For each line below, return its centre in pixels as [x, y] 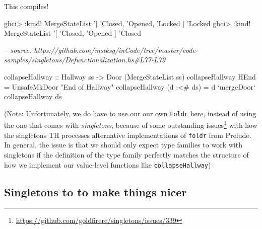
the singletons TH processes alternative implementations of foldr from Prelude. [128, 135]
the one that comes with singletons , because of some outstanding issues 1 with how [131, 124]
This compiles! [26, 6]
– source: [18, 50]
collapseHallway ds [33, 96]
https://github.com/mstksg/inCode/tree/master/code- [116, 50]
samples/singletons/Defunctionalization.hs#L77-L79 [85, 60]
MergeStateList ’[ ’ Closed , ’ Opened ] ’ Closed [73, 33]
